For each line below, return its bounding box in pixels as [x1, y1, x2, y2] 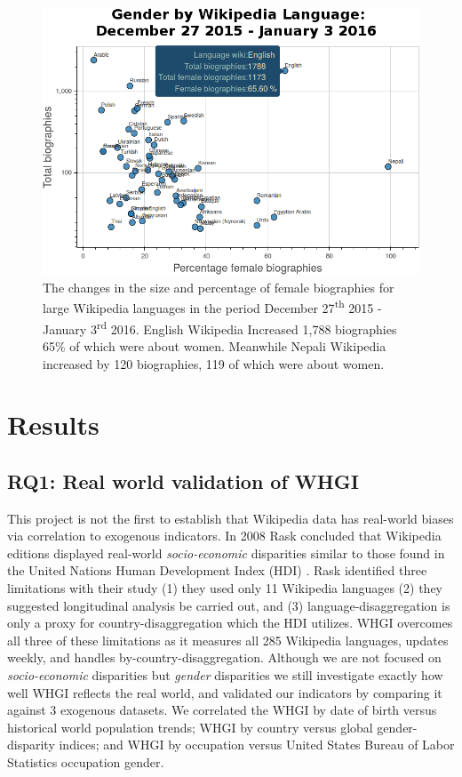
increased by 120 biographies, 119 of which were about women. [43, 354, 385, 372]
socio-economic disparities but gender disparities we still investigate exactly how [7, 666, 443, 685]
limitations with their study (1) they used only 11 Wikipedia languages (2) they [7, 579, 442, 597]
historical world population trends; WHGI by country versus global [7, 717, 373, 736]
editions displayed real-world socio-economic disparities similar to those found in [7, 543, 445, 562]
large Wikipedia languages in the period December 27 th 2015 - [43, 296, 382, 317]
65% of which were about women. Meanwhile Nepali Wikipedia [43, 336, 386, 355]
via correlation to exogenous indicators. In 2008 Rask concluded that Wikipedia [7, 526, 442, 545]
